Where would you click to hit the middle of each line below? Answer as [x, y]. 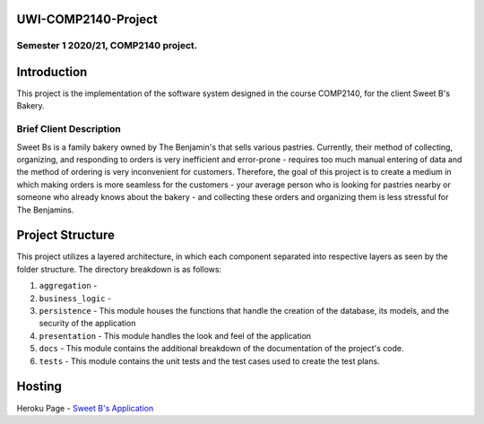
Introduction [52, 72]
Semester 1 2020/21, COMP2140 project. [107, 46]
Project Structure [66, 235]
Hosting [39, 387]
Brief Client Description [69, 129]
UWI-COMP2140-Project [87, 19]
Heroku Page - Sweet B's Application [85, 408]
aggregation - [68, 286]
